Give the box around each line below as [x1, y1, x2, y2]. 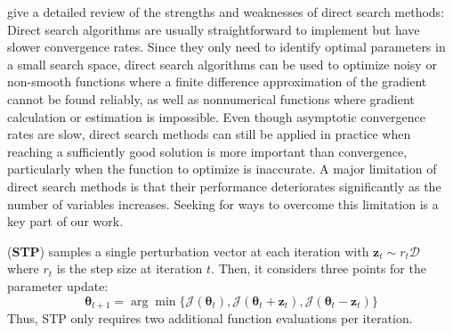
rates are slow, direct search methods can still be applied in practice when [7, 125, 411, 143]
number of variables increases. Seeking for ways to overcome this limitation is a [7, 194, 439, 213]
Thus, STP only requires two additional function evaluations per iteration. [7, 308, 413, 327]
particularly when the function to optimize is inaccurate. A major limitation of [7, 159, 437, 178]
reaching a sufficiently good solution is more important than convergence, [7, 142, 408, 160]
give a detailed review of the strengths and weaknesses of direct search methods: [7, 3, 445, 20]
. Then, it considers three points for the [211, 259, 426, 278]
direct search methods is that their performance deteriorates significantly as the [7, 176, 441, 195]
